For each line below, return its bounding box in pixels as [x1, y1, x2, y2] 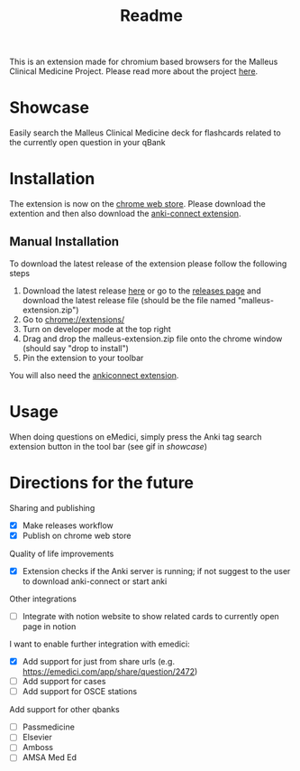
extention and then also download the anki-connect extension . [9, 209, 241, 219]
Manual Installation [9, 234, 120, 249]
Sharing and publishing [9, 502, 95, 513]
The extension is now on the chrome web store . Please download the [9, 199, 266, 209]
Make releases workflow [22, 520, 114, 531]
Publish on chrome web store [22, 530, 132, 541]
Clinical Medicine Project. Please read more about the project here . [9, 66, 259, 77]
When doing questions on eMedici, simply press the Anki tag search [9, 431, 263, 442]
